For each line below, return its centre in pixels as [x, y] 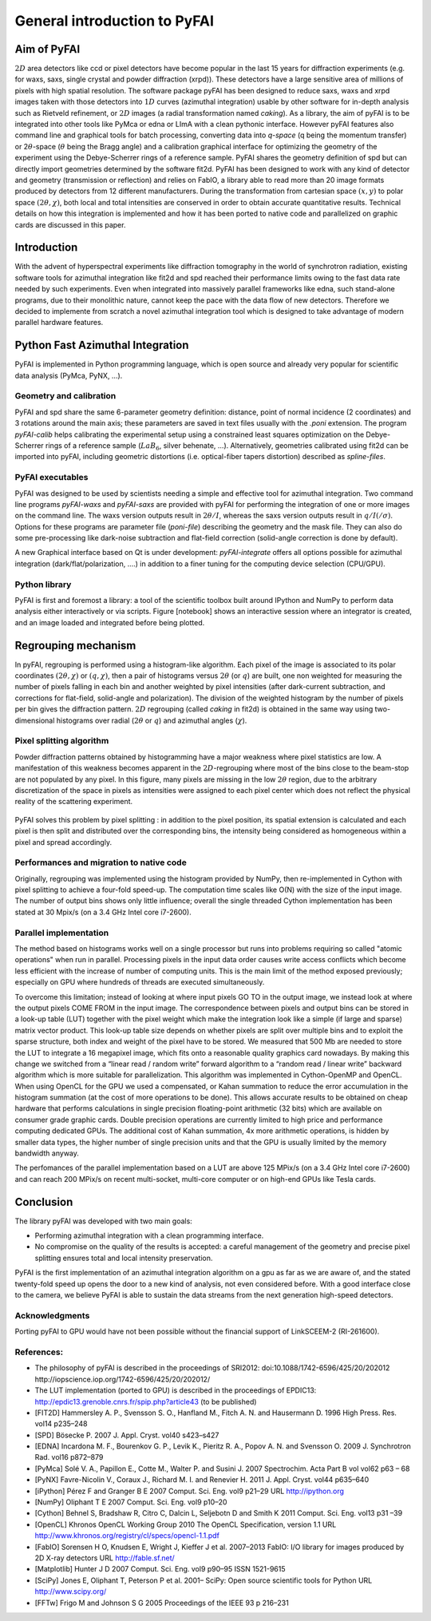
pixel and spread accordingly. [63, 842]
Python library [43, 585]
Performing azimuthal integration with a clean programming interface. [149, 1236]
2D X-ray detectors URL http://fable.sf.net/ [105, 1558]
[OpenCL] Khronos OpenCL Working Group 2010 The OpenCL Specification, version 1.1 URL [186, 1524]
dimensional [35, 720]
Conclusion [44, 1202]
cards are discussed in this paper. [70, 224]
